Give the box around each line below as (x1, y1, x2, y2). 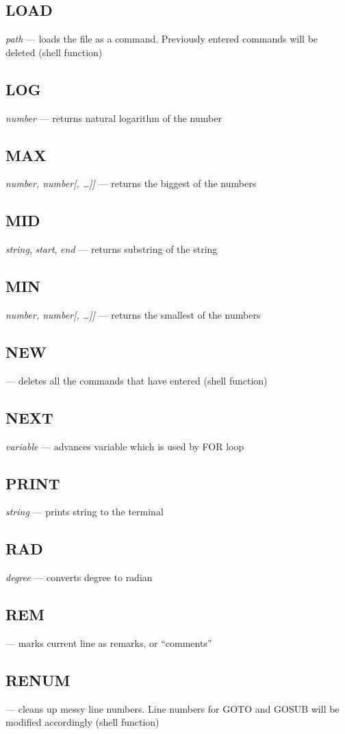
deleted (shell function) (5, 45, 103, 59)
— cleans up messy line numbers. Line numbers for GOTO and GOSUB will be (5, 701, 340, 715)
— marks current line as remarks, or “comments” (5, 635, 212, 650)
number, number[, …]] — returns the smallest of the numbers (5, 307, 261, 321)
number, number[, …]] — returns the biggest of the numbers (5, 176, 257, 191)
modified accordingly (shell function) (5, 715, 159, 729)
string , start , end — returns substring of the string (5, 242, 218, 256)
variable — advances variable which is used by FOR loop (5, 439, 244, 453)
